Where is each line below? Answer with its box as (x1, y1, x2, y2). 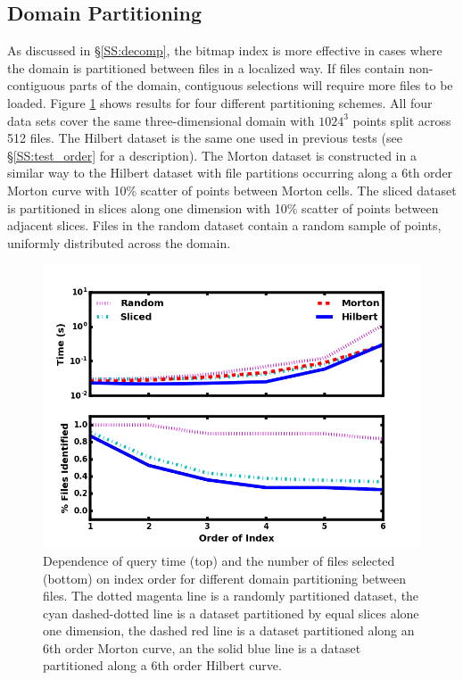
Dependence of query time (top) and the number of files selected (43, 551, 395, 569)
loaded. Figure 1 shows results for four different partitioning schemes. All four (7, 93, 433, 112)
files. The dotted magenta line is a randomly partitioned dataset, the (43, 586, 419, 605)
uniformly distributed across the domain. (7, 233, 231, 252)
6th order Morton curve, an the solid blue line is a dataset (43, 638, 361, 657)
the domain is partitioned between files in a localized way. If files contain (7, 58, 405, 77)
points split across (352, 111, 451, 129)
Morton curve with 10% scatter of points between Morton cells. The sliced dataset (7, 180, 457, 199)
